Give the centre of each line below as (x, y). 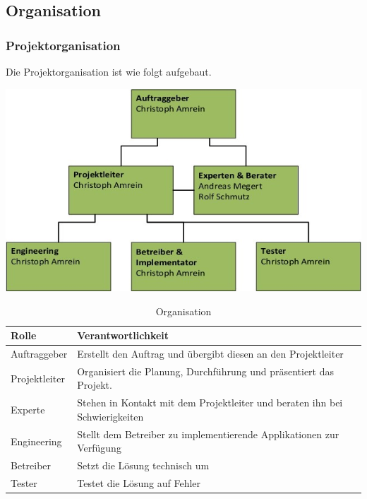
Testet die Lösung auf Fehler (139, 483)
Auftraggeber (39, 354)
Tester (24, 483)
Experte (28, 410)
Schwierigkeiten (110, 416)
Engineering (36, 441)
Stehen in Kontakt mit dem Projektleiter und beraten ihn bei (210, 403)
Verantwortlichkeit (123, 335)
